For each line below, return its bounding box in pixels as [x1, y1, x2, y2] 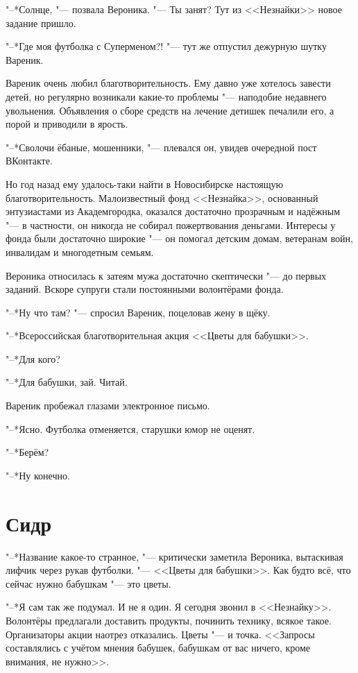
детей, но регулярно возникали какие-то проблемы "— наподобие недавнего [6, 89, 327, 103]
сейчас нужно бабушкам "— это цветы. [6, 576, 171, 590]
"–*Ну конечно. [6, 468, 70, 482]
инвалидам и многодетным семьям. [6, 244, 154, 259]
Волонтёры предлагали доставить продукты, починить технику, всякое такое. [6, 613, 332, 627]
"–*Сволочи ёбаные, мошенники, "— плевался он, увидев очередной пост [6, 139, 317, 154]
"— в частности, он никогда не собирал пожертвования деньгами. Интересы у [6, 217, 336, 232]
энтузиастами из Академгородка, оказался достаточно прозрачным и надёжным [6, 204, 340, 219]
